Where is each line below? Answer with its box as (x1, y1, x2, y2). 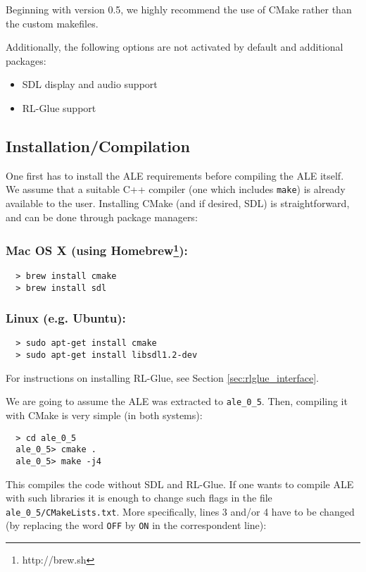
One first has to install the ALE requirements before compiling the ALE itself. (6, 168, 344, 182)
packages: (6, 53, 46, 68)
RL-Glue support (22, 100, 96, 115)
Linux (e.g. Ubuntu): (6, 309, 126, 327)
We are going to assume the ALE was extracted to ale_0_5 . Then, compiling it (6, 394, 348, 409)
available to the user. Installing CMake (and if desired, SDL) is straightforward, (6, 196, 350, 211)
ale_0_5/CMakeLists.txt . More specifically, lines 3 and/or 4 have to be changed (6, 504, 355, 518)
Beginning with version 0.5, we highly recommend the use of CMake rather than (6, 2, 352, 16)
